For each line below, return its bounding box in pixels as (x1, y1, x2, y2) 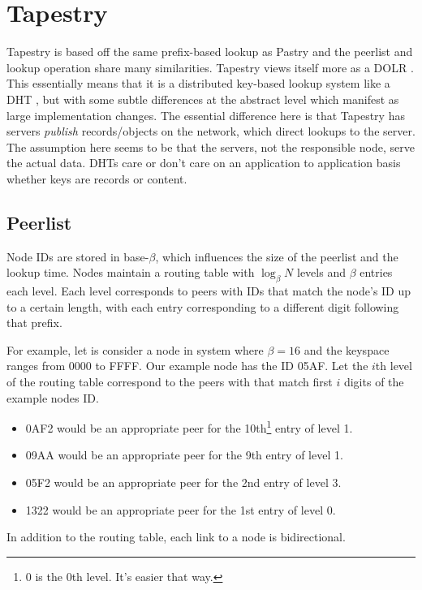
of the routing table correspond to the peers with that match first (6, 373, 333, 390)
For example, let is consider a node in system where (6, 341, 264, 358)
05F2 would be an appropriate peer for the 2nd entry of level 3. (25, 474, 342, 491)
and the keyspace (304, 341, 390, 358)
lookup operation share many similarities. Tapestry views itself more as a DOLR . (6, 58, 414, 75)
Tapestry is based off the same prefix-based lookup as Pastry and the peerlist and (6, 43, 413, 60)
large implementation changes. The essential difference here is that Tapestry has (6, 106, 405, 123)
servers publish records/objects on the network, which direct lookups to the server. (6, 123, 416, 140)
